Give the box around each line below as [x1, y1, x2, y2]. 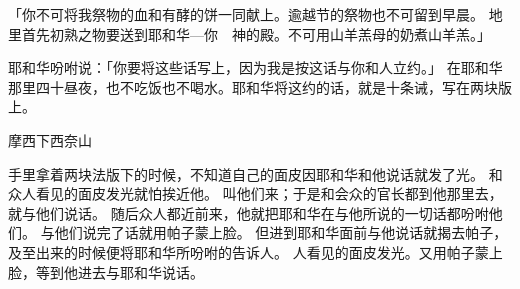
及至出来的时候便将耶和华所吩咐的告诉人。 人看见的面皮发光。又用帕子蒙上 [8, 241, 503, 262]
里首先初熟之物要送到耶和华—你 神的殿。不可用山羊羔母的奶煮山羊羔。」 [8, 23, 491, 44]
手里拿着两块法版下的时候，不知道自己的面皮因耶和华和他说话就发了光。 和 [8, 163, 503, 184]
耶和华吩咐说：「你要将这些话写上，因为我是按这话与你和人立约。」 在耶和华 [8, 57, 503, 78]
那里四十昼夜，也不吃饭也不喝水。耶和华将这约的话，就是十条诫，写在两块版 [8, 76, 512, 97]
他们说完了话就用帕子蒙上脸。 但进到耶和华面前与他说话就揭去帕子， [54, 222, 508, 243]
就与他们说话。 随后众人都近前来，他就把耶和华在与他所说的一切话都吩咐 [8, 202, 489, 223]
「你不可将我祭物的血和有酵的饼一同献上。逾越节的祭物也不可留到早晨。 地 [8, 4, 503, 24]
